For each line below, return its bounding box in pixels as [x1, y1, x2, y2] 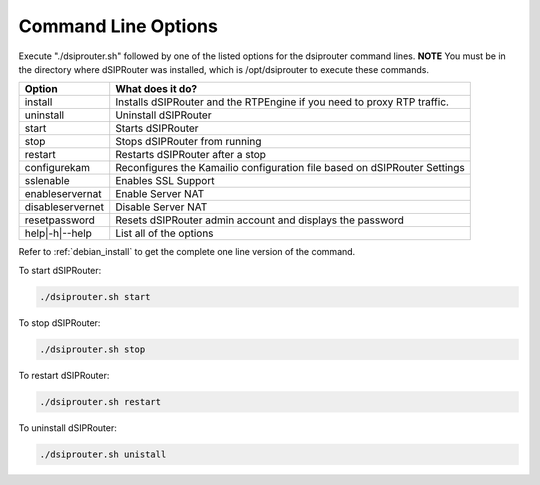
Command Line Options [18, 15, 219, 37]
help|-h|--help [24, 226, 92, 240]
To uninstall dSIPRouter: [18, 421, 117, 434]
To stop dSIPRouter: [18, 316, 101, 329]
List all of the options [115, 226, 214, 240]
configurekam [24, 161, 90, 175]
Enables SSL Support [115, 174, 215, 188]
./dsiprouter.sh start [39, 291, 151, 302]
